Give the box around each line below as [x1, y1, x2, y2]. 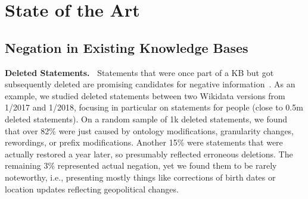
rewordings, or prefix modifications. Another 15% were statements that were [5, 136, 283, 149]
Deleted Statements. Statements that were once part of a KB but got [5, 66, 274, 78]
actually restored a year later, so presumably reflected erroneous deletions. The [5, 147, 293, 160]
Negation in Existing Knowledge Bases [5, 38, 248, 56]
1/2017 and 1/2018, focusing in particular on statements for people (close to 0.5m [5, 101, 303, 113]
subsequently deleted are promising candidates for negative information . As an [5, 78, 295, 90]
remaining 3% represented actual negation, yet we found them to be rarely [5, 159, 277, 172]
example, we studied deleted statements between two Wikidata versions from [5, 89, 285, 102]
